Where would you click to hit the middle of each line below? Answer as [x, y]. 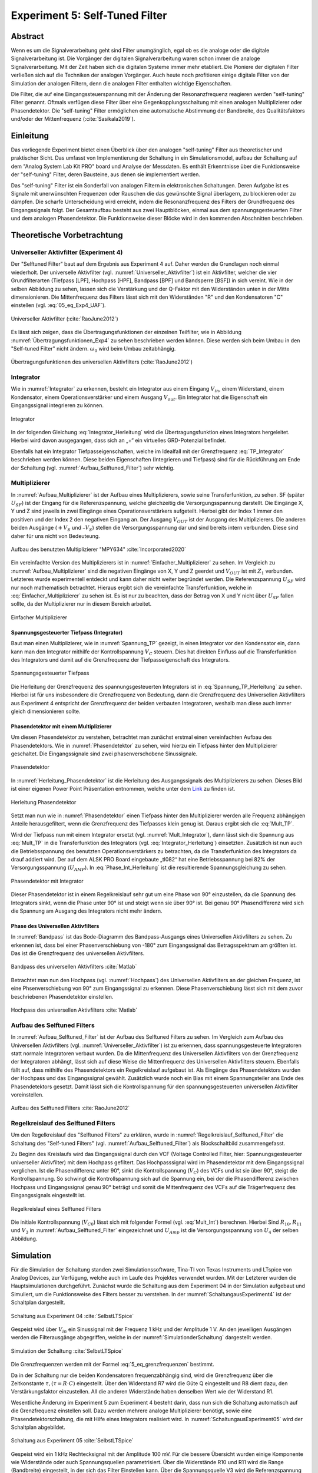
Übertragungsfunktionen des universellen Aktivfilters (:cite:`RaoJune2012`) [102, 362]
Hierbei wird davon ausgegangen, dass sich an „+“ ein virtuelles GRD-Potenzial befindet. [119, 440]
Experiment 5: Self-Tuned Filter [89, 15]
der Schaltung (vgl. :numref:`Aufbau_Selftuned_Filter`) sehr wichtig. [93, 468]
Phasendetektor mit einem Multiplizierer [61, 726]
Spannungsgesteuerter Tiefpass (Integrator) [67, 632]
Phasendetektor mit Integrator [47, 881]
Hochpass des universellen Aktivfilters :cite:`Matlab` [74, 1010]
